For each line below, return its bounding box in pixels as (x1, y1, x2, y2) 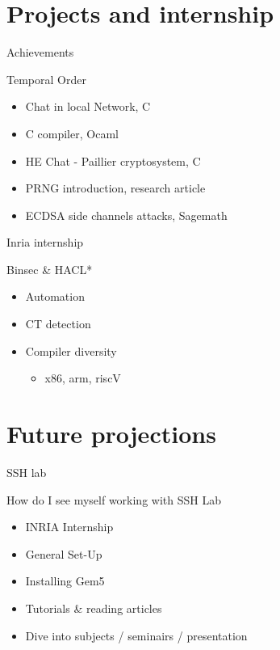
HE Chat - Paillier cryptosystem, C (25, 152, 201, 169)
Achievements (6, 44, 74, 61)
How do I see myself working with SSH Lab (6, 491, 221, 508)
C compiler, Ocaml (25, 125, 119, 141)
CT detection (25, 315, 91, 332)
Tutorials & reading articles (25, 599, 162, 616)
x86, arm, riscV (44, 369, 121, 386)
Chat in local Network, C (25, 98, 151, 115)
